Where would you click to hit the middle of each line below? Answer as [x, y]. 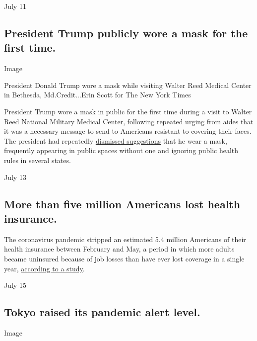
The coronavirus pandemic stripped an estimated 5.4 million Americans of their [125, 239]
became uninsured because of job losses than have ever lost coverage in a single [124, 258]
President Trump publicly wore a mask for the [126, 33]
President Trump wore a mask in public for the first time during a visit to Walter [128, 111]
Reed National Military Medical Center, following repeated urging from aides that [129, 121]
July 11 [15, 6]
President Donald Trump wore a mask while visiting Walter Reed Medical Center [128, 85]
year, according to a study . [44, 268]
